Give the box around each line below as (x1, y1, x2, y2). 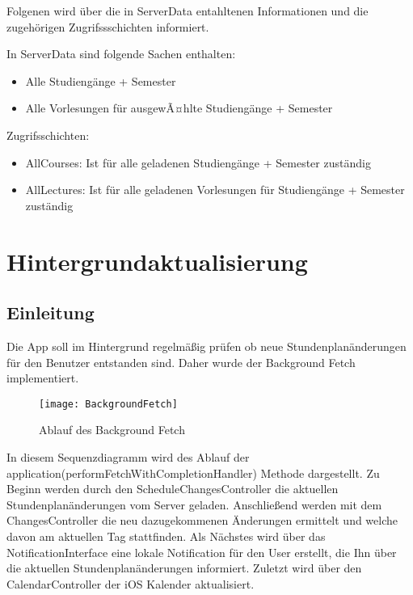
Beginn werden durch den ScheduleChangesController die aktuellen (6, 480, 339, 497)
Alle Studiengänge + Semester (25, 72, 176, 89)
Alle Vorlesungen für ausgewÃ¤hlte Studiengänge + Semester (25, 99, 333, 116)
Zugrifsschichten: (6, 126, 90, 143)
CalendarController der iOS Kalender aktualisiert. (6, 575, 255, 592)
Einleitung (6, 300, 95, 325)
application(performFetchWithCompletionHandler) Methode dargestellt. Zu (6, 464, 380, 481)
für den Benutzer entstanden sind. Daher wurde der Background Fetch (6, 353, 356, 370)
